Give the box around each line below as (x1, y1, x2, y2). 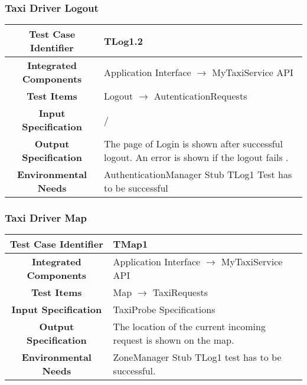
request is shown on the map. (113, 333, 234, 347)
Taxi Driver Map (5, 210, 87, 225)
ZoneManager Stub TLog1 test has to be (113, 350, 282, 364)
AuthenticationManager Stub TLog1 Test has (104, 167, 292, 182)
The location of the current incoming (113, 320, 266, 334)
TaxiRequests (152, 285, 208, 300)
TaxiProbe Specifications (113, 302, 215, 317)
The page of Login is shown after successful (104, 137, 283, 151)
